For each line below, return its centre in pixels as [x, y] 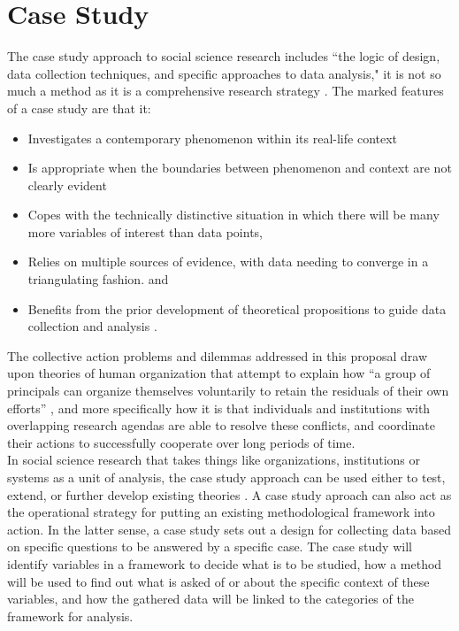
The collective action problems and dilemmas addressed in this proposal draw [218, 355]
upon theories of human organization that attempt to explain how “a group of [219, 373]
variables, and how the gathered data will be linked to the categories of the [210, 599]
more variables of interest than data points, [145, 231]
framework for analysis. [70, 616]
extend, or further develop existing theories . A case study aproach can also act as [229, 494]
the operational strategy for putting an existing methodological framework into [221, 512]
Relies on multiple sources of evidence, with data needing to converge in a [228, 262]
